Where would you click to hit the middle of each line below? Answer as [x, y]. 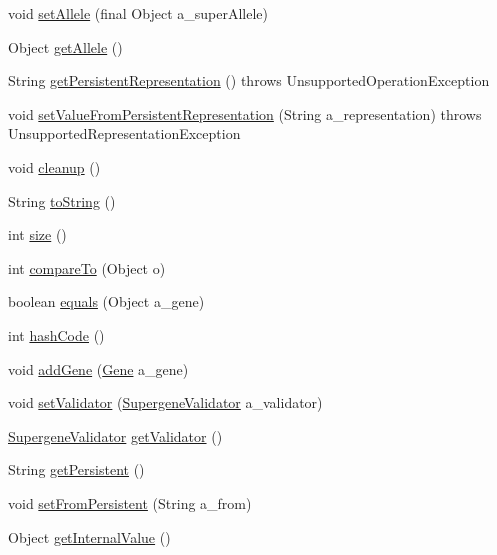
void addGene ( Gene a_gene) [98, 368]
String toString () [62, 200]
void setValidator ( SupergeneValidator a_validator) [165, 402]
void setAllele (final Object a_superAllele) [138, 13]
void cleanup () [54, 166]
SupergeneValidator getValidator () [115, 435]
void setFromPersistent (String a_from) [130, 502]
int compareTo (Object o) [87, 267]
